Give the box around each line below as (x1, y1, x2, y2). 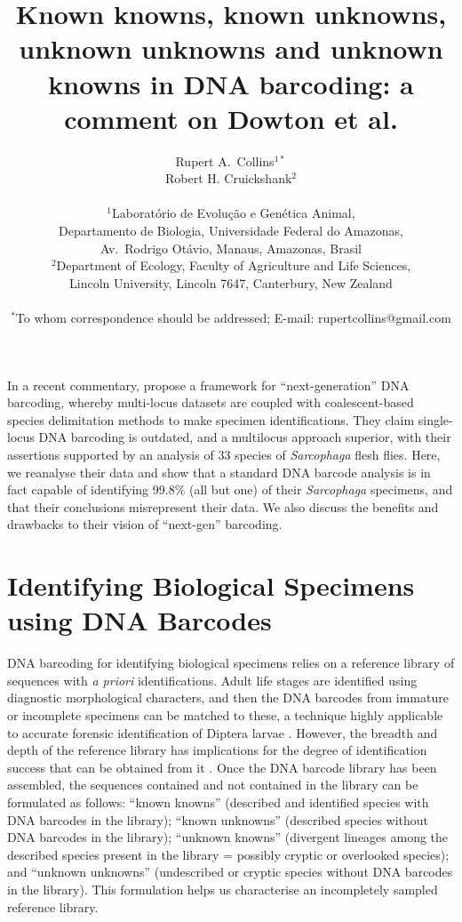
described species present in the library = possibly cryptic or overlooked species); (7, 845, 450, 863)
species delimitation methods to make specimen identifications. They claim (7, 410, 415, 429)
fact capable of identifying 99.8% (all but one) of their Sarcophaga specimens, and (7, 480, 453, 499)
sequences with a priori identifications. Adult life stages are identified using (7, 670, 418, 689)
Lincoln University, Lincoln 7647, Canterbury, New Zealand (69, 273, 393, 292)
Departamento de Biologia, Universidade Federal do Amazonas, (59, 221, 403, 240)
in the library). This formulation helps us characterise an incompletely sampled (7, 880, 438, 898)
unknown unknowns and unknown (19, 30, 443, 67)
